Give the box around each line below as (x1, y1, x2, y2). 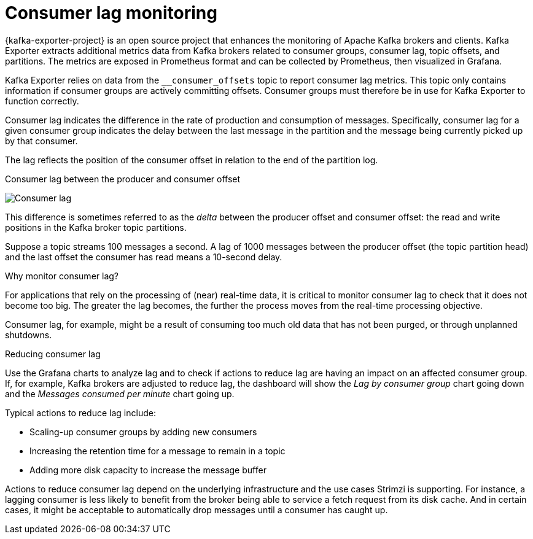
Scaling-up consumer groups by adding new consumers (29, 426, 257, 437)
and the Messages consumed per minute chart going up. (5, 388, 235, 399)
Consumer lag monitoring (5, 2, 217, 23)
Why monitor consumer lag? (5, 270, 119, 281)
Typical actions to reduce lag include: (5, 407, 156, 418)
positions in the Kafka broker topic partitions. (5, 222, 187, 233)
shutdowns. (5, 329, 52, 340)
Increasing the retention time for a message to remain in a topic (29, 445, 286, 456)
